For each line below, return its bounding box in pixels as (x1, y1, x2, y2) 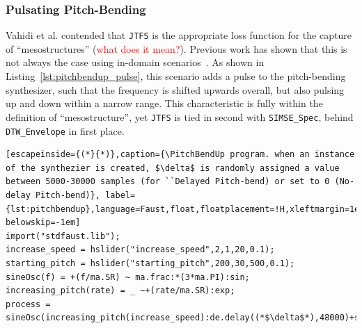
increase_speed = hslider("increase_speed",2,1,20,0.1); (6, 245, 275, 255)
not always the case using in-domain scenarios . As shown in (6, 55, 265, 69)
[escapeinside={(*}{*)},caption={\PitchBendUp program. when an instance (6, 149, 355, 160)
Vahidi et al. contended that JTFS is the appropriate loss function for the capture (6, 28, 352, 42)
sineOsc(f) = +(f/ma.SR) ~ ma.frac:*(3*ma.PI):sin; (6, 272, 250, 282)
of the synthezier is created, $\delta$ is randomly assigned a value (6, 163, 340, 173)
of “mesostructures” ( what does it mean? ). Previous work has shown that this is (6, 41, 347, 56)
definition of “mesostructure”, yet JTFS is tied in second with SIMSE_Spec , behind (6, 109, 354, 124)
